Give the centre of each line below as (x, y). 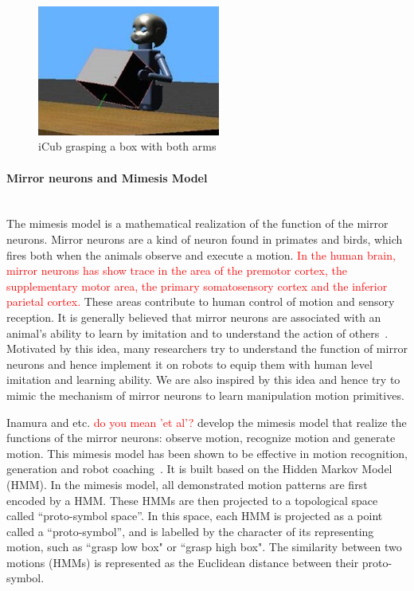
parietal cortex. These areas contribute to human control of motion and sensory (201, 301)
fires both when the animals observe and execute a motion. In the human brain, (201, 254)
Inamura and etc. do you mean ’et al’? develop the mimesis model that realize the (207, 422)
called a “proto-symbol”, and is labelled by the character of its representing (190, 531)
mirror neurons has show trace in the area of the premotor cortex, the (177, 270)
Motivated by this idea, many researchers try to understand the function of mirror (207, 348)
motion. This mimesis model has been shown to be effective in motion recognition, (207, 453)
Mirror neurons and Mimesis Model (107, 177)
